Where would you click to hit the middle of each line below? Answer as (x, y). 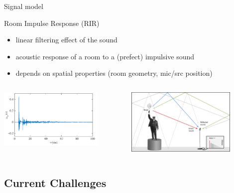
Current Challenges (55, 182)
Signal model (24, 6)
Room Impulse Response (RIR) (52, 23)
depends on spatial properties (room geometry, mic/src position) (114, 73)
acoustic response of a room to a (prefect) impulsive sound (105, 56)
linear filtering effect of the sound (66, 40)
